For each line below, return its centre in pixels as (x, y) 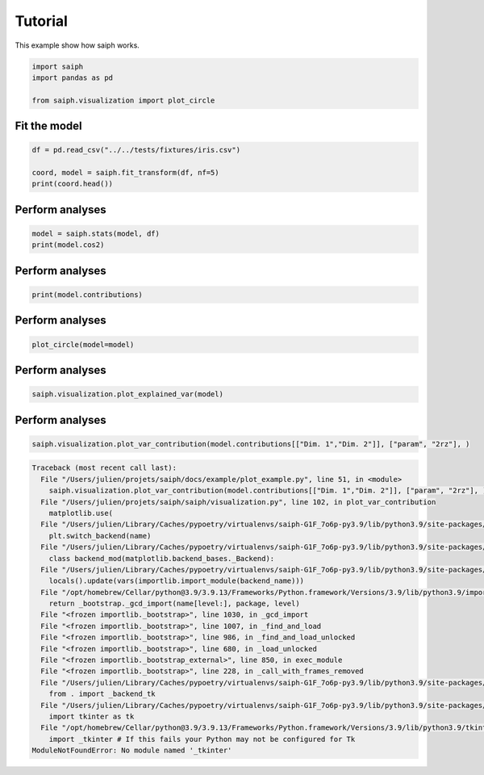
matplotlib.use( (81, 513)
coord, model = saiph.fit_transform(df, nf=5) (125, 173)
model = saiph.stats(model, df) (96, 234)
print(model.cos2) (68, 245)
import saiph (58, 66)
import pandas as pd (72, 77)
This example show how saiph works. (77, 45)
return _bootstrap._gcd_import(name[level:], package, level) (174, 604)
